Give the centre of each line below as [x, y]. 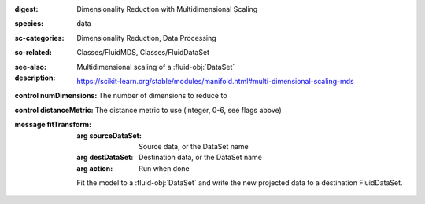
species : [29, 24]
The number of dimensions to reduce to [163, 96]
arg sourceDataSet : [109, 135]
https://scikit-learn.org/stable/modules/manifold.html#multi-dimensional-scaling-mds [215, 81]
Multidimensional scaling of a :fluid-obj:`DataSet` [156, 67]
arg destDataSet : [105, 158]
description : [35, 78]
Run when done [164, 168]
